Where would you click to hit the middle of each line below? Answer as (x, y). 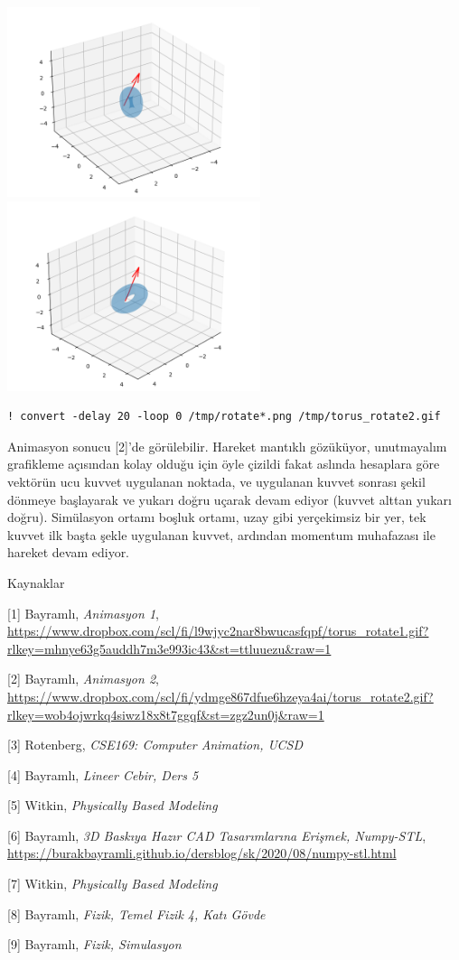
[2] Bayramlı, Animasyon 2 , (83, 679)
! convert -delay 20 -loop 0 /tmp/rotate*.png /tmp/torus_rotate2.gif (224, 417)
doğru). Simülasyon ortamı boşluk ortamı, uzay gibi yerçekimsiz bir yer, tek (217, 517)
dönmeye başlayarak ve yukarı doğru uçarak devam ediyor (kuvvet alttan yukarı (229, 499)
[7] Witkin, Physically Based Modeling (112, 884)
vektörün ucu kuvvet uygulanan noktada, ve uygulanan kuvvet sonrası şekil (216, 481)
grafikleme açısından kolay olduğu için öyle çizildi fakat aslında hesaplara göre (224, 464)
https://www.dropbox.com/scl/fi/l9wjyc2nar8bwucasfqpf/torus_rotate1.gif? (218, 631)
